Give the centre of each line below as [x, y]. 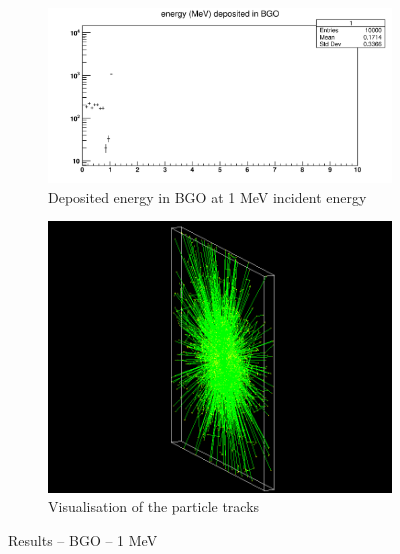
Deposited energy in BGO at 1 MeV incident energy [207, 196]
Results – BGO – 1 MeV [83, 539]
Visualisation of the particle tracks [154, 506]
